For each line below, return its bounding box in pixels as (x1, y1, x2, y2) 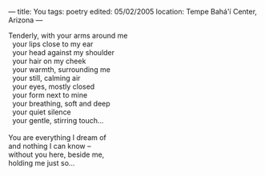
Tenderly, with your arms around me (8, 31, 128, 40)
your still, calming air (11, 74, 81, 82)
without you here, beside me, (8, 150, 105, 159)
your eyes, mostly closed (11, 82, 95, 91)
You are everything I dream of (8, 133, 106, 142)
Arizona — (8, 15, 43, 25)
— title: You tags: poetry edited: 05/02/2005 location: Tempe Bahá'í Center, (8, 7, 258, 16)
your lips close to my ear (11, 39, 94, 49)
